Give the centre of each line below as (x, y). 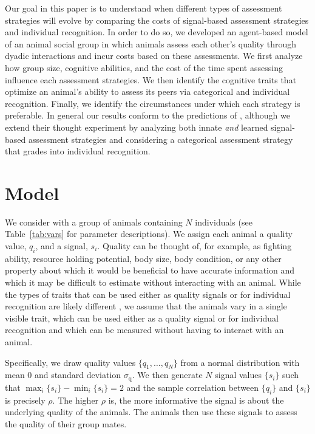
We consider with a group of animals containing (94, 222)
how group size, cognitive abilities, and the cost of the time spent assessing (144, 67)
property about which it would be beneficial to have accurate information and (150, 270)
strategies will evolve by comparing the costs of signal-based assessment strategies (157, 20)
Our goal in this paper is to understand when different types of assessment (144, 8)
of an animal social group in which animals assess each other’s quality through (151, 43)
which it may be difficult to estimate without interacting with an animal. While (153, 282)
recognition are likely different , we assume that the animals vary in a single (146, 306)
